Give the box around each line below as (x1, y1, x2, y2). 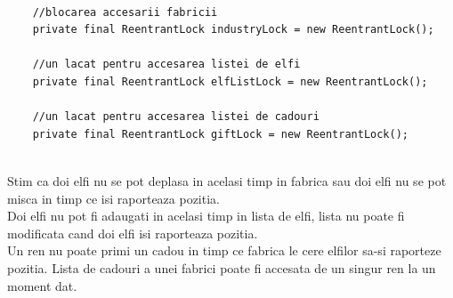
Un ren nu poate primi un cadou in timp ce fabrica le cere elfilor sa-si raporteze (7, 241, 441, 260)
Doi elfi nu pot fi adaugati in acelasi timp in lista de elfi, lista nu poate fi (7, 206, 405, 225)
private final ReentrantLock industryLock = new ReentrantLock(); (32, 23, 434, 36)
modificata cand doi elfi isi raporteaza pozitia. (7, 223, 258, 242)
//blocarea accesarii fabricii (32, 5, 218, 19)
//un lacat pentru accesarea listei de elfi (32, 58, 301, 71)
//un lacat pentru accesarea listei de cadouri (32, 110, 320, 124)
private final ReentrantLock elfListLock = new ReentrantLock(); (32, 75, 428, 88)
